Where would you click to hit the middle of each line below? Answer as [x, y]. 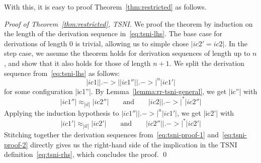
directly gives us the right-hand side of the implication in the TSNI [134, 144]
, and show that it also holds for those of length [77, 63]
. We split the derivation [207, 63]
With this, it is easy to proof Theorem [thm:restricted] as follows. [105, 7]
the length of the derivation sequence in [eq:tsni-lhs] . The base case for [113, 33]
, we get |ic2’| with [205, 112]
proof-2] [16, 144]
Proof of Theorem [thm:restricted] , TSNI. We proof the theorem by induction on [128, 23]
